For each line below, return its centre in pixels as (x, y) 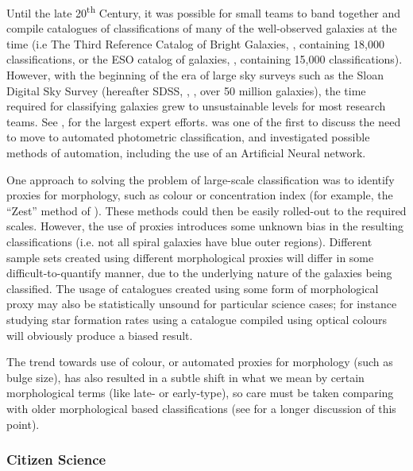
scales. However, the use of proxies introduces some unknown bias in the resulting (205, 226)
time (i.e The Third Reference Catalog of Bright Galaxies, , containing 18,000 (195, 43)
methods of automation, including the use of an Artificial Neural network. (186, 152)
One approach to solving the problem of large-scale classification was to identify (201, 179)
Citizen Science (56, 459)
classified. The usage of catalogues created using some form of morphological (193, 288)
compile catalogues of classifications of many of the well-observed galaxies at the (202, 28)
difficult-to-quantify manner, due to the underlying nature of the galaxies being (199, 273)
